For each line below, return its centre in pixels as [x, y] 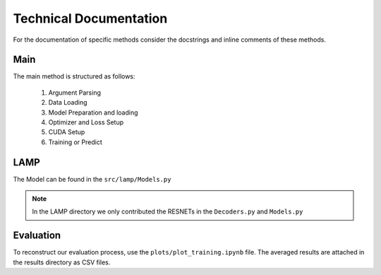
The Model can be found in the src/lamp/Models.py [92, 179]
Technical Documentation [90, 18]
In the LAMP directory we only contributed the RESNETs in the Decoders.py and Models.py [168, 211]
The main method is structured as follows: [74, 76]
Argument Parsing [75, 93]
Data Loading [68, 103]
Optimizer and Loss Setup [86, 122]
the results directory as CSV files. [62, 262]
